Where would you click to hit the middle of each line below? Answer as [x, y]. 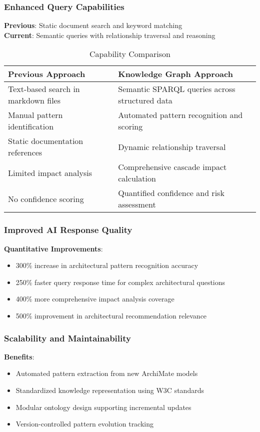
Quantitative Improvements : [53, 248]
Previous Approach [47, 74]
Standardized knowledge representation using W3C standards [110, 390]
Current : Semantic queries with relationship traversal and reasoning [110, 35]
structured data [145, 100]
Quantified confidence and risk [171, 193]
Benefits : [19, 356]
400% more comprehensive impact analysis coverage [95, 299]
